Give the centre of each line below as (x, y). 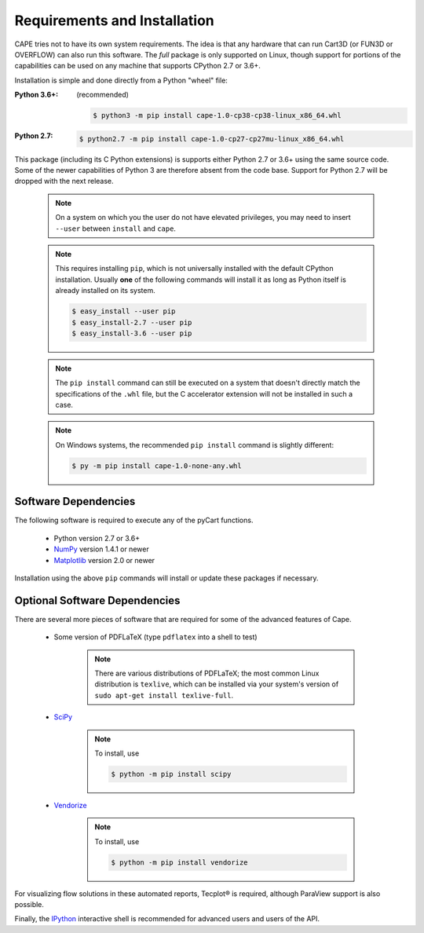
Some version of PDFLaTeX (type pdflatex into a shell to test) (156, 637)
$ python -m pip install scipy (171, 774)
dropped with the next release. (64, 181)
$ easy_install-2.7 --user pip (132, 322)
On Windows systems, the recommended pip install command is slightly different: (194, 445)
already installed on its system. (106, 291)
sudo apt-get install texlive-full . (164, 695)
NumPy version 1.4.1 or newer (101, 549)
